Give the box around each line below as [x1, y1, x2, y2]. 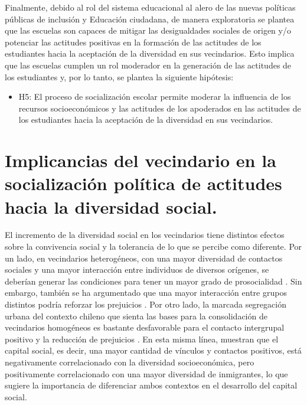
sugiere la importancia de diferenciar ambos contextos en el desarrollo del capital [5, 379, 298, 391]
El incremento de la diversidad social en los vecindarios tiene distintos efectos [5, 228, 285, 241]
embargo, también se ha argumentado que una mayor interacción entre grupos [5, 286, 287, 299]
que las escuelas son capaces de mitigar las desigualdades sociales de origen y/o [5, 24, 291, 37]
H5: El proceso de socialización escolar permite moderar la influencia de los [18, 90, 291, 103]
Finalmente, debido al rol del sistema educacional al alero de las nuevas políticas [5, 1, 296, 13]
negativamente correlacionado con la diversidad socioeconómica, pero [5, 355, 254, 368]
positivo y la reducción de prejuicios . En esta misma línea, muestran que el [5, 332, 279, 345]
